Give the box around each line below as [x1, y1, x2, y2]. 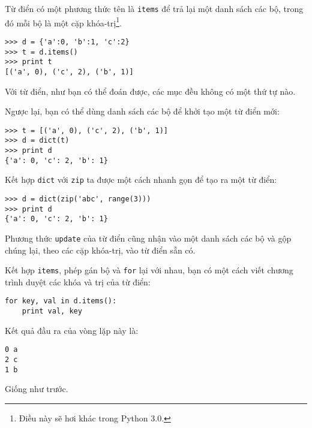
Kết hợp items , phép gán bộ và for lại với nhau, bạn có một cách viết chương [5, 264, 293, 276]
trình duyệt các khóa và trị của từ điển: [5, 275, 151, 288]
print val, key [22, 307, 82, 316]
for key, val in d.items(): [5, 297, 117, 306]
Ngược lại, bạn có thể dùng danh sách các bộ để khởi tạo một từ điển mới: [5, 105, 280, 117]
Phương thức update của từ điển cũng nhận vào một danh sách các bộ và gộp [5, 231, 292, 244]
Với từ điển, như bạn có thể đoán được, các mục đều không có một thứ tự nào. [5, 85, 296, 97]
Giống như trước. [5, 382, 68, 395]
